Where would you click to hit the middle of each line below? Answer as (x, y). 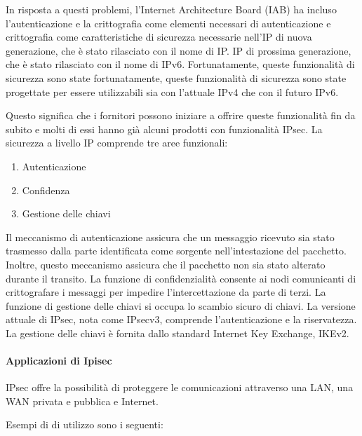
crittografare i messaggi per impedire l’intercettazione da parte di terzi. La (166, 292)
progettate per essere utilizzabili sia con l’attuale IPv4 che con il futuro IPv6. (172, 91)
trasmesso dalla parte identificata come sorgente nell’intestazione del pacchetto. (176, 251)
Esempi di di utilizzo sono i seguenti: (85, 424)
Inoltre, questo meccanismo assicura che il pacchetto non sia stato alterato (166, 264)
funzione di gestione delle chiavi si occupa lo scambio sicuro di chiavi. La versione (181, 305)
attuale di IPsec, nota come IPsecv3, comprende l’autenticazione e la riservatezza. (181, 319)
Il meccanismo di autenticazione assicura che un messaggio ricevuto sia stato (170, 237)
